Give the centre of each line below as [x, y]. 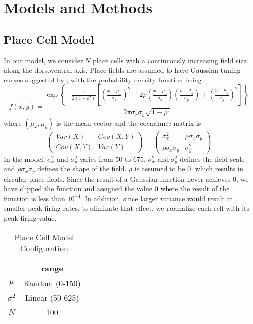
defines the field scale [212, 158]
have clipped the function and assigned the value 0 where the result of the [117, 189]
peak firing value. [30, 217]
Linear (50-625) [52, 297]
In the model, [25, 158]
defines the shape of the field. [82, 169]
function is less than [35, 198]
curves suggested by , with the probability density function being [103, 79]
